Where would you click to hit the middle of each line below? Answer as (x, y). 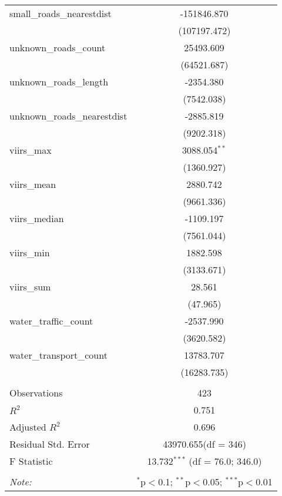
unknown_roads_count (58, 47)
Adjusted (28, 427)
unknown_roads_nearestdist (68, 116)
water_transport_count (58, 355)
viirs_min (30, 252)
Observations (36, 393)
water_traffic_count (51, 321)
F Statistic (31, 461)
